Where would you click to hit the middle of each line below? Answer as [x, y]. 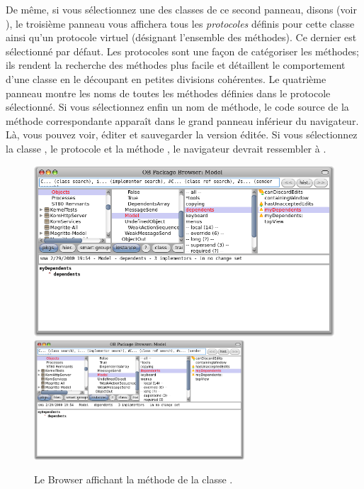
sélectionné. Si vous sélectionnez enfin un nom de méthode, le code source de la [177, 107]
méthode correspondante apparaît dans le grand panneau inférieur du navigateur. [182, 120]
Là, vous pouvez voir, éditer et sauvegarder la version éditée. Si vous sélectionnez [182, 134]
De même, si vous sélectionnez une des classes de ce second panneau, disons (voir [181, 9]
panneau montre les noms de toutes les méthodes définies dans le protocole [168, 93]
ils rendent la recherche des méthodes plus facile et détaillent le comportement [176, 65]
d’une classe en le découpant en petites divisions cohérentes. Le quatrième [166, 78]
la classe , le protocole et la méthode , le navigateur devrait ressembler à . [166, 148]
